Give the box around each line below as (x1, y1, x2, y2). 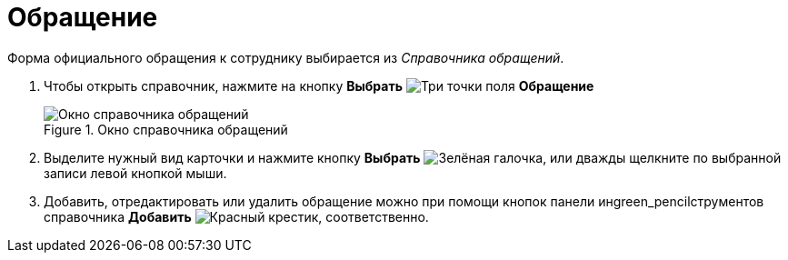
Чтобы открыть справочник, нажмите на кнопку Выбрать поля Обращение (44, 77, 594, 94)
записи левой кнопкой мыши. (44, 165, 227, 181)
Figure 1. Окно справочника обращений (44, 121, 288, 137)
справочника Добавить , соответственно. (44, 208, 429, 225)
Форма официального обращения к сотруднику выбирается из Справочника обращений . (7, 49, 564, 65)
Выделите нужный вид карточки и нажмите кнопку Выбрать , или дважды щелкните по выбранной (44, 149, 782, 165)
